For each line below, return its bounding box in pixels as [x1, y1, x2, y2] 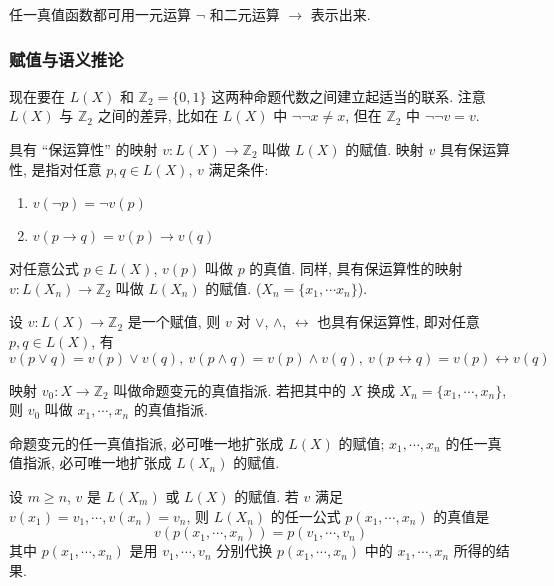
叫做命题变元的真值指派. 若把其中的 [113, 379, 346, 400]
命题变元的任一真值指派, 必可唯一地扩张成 [9, 432, 284, 453]
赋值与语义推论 [9, 46, 124, 71]
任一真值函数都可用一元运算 [9, 4, 191, 24]
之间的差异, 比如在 [97, 105, 219, 126]
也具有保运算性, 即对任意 [317, 311, 480, 332]
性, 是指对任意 [9, 158, 102, 179]
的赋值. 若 [234, 485, 299, 506]
